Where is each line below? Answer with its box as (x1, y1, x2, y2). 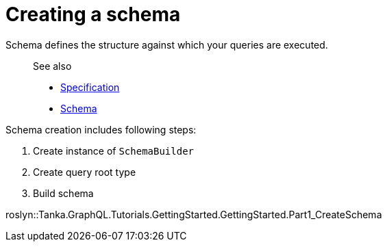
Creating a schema (5, 3, 181, 26)
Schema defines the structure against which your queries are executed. (5, 38, 328, 51)
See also (33, 60, 72, 72)
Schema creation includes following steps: (5, 123, 197, 135)
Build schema (33, 187, 94, 199)
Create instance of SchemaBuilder (33, 144, 194, 157)
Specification (60, 81, 120, 93)
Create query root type (33, 166, 136, 178)
